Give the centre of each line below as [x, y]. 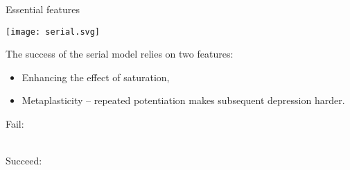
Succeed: [24, 161]
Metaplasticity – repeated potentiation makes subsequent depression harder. [183, 100]
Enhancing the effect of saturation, [96, 77]
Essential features [43, 9]
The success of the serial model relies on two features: [120, 54]
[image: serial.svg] [53, 32]
